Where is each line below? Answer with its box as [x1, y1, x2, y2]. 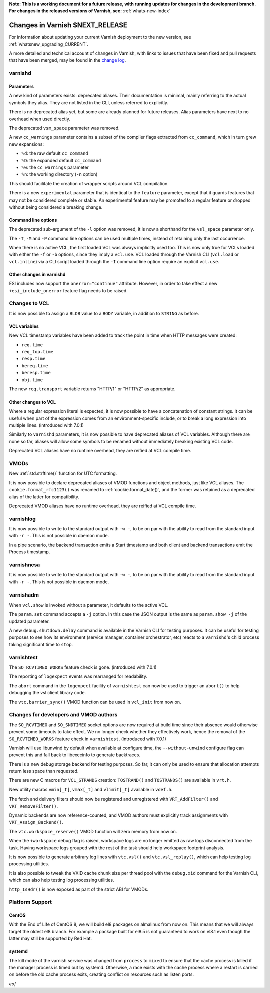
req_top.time [21, 349, 54, 354]
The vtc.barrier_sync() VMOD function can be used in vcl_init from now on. [9, 699, 181, 705]
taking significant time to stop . [9, 641, 73, 647]
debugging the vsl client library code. [9, 690, 86, 696]
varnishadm [9, 591, 39, 599]
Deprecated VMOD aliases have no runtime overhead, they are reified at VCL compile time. [9, 503, 196, 509]
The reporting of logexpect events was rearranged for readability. [9, 673, 147, 679]
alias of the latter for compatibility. [9, 494, 80, 500]
